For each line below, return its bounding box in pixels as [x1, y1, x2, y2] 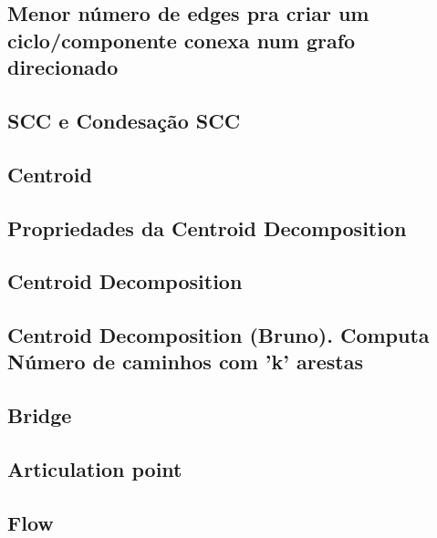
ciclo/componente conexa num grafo [7, 26, 356, 54]
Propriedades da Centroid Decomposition [7, 213, 407, 242]
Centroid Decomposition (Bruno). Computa [7, 321, 430, 349]
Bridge [7, 401, 72, 429]
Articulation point [7, 455, 182, 483]
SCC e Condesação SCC [7, 106, 241, 134]
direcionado [7, 53, 119, 81]
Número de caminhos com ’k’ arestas [7, 347, 363, 376]
